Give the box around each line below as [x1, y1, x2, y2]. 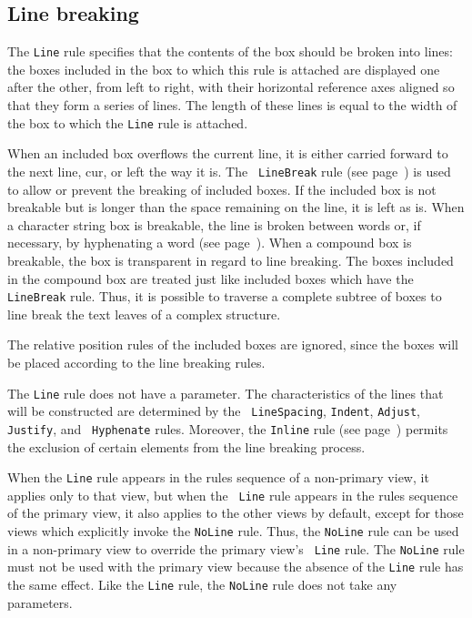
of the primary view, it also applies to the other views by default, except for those [7, 503, 464, 522]
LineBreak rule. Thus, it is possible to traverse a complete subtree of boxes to [7, 287, 442, 306]
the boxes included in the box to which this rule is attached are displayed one [7, 59, 440, 78]
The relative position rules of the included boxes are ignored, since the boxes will [7, 335, 458, 354]
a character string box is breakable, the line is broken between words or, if [7, 215, 421, 234]
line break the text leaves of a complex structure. [7, 304, 281, 323]
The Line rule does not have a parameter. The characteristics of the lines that [7, 383, 444, 402]
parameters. [7, 593, 73, 612]
